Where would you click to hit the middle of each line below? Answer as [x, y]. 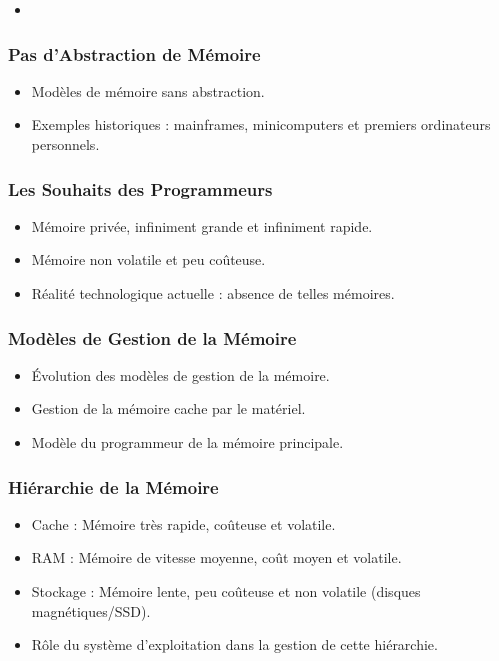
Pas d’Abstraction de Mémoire [134, 53]
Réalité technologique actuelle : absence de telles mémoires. [213, 293]
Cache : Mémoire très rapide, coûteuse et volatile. [183, 523]
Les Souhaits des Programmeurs [140, 188]
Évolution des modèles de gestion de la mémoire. [180, 374]
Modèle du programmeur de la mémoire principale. [187, 442]
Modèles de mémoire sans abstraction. [148, 90]
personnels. [65, 144]
